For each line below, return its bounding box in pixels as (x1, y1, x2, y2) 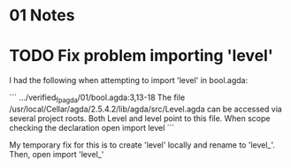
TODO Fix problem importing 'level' (9, 46, 274, 66)
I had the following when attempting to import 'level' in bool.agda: (9, 75, 249, 86)
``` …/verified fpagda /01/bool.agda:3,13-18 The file (9, 92, 186, 104)
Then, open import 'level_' (9, 149, 104, 159)
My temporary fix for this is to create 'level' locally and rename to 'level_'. (9, 139, 276, 150)
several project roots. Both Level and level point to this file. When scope (9, 112, 272, 124)
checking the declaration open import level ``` (9, 122, 175, 133)
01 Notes (9, 5, 75, 26)
